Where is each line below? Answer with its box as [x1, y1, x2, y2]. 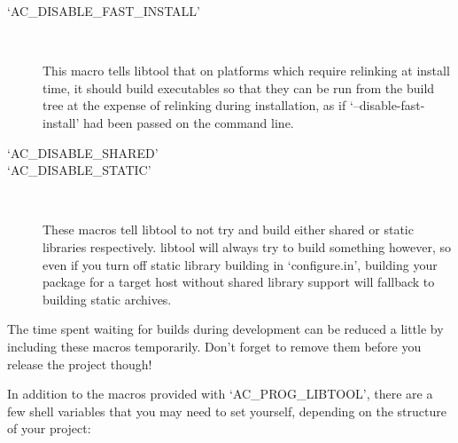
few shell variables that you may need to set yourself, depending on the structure [7, 401, 446, 420]
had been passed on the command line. [82, 113, 294, 131]
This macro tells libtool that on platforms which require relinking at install [43, 61, 450, 80]
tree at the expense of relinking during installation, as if [43, 96, 346, 115]
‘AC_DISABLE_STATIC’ [7, 161, 151, 179]
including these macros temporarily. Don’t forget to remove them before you [7, 336, 422, 355]
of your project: [7, 419, 91, 438]
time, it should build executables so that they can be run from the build [43, 78, 435, 97]
